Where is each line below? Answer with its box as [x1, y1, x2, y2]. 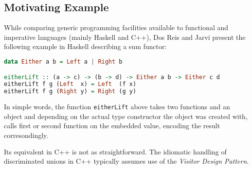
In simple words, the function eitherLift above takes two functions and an [4, 101, 230, 112]
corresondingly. [4, 130, 49, 140]
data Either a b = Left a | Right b [4, 58, 123, 65]
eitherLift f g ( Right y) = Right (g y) [4, 88, 137, 95]
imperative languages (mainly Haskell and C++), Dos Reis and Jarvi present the [4, 32, 246, 42]
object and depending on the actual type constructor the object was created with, [4, 111, 248, 121]
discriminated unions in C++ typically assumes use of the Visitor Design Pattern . [4, 156, 249, 166]
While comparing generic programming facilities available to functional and [4, 22, 229, 33]
